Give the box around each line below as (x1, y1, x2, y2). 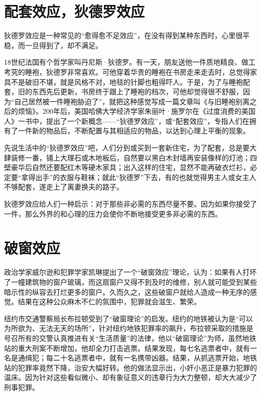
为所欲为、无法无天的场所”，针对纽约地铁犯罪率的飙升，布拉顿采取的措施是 (4, 323, 253, 333)
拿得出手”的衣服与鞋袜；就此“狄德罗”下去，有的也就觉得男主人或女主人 (21, 171, 256, 182)
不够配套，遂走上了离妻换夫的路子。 (4, 181, 123, 192)
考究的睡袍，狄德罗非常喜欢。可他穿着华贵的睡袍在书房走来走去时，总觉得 (4, 66, 250, 77)
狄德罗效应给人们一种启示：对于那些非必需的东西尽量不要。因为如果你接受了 (4, 199, 257, 209)
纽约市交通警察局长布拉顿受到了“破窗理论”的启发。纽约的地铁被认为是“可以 (4, 313, 253, 323)
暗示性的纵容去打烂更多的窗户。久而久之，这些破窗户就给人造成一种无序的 (4, 286, 250, 297)
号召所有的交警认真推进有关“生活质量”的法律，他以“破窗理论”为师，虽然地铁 (4, 332, 256, 343)
